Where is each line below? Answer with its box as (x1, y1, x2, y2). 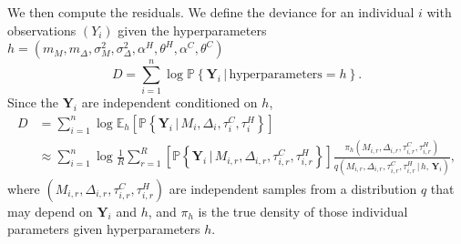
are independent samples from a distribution (169, 178, 417, 198)
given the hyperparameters (118, 20, 267, 39)
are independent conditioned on (81, 93, 258, 112)
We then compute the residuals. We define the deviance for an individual (7, 3, 415, 21)
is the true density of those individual (198, 201, 408, 220)
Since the (7, 93, 58, 112)
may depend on (7, 201, 93, 220)
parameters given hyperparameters (7, 219, 200, 239)
